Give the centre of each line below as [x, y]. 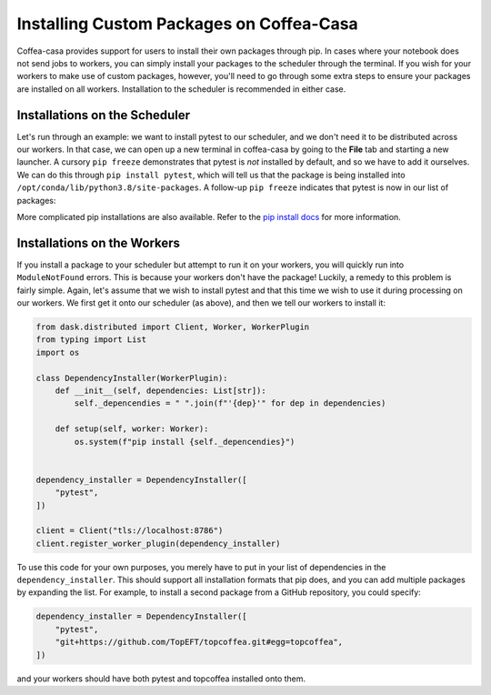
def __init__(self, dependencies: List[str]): [161, 390]
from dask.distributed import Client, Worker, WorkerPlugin [173, 327]
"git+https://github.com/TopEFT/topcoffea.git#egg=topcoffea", [199, 642]
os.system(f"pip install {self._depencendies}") [185, 442]
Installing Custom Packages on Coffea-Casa [187, 24]
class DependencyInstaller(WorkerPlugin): [132, 378]
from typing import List [91, 340]
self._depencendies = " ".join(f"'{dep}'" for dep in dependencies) [230, 403]
